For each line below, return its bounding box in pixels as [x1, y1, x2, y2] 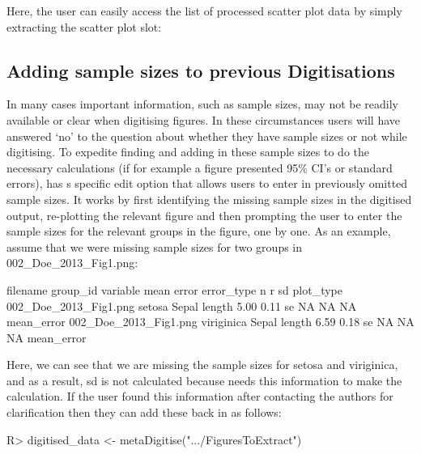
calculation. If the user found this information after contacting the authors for [6, 388, 393, 405]
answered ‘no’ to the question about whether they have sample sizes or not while [6, 127, 407, 144]
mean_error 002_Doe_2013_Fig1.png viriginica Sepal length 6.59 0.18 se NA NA [6, 313, 415, 330]
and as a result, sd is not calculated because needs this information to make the [6, 371, 402, 388]
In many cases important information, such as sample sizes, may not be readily [6, 95, 399, 112]
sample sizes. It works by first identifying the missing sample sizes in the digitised [6, 190, 412, 207]
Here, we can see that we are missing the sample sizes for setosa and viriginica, [6, 356, 398, 373]
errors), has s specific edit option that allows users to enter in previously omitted [6, 175, 408, 192]
